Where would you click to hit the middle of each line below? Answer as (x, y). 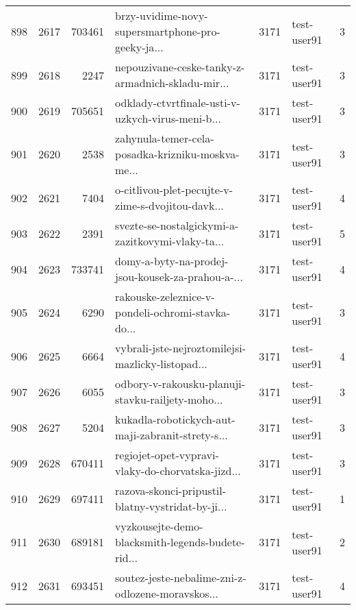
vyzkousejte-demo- (159, 526)
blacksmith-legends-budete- (180, 542)
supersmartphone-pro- (168, 31)
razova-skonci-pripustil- (171, 490)
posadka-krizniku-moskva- (177, 154)
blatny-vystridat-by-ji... (171, 506)
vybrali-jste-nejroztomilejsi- (180, 348)
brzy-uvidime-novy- (162, 15)
